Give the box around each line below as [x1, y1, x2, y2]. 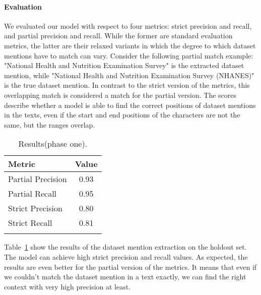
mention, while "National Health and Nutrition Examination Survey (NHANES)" [4, 70, 254, 80]
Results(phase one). [18, 138, 88, 150]
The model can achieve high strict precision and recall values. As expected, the [4, 251, 248, 262]
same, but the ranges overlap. [4, 119, 95, 130]
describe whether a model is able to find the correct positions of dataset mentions [4, 99, 256, 110]
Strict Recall [8, 217, 52, 229]
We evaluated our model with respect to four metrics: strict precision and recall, [4, 20, 252, 31]
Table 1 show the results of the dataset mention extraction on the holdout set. [4, 242, 247, 252]
